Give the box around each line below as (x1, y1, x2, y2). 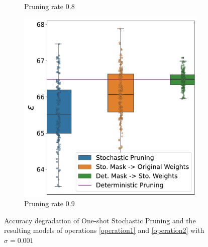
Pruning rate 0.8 (24, 1, 75, 11)
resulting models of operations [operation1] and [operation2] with (4, 225, 204, 235)
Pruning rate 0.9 (24, 198, 75, 209)
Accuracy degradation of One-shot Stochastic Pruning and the (4, 215, 196, 225)
